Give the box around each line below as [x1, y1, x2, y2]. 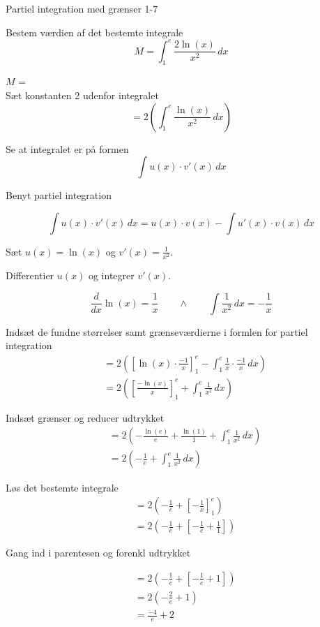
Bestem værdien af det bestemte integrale [6, 24, 183, 39]
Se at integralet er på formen [6, 141, 129, 156]
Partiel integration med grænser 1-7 [6, 1, 158, 15]
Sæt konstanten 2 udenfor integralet [6, 88, 159, 103]
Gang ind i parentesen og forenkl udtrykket [6, 545, 191, 560]
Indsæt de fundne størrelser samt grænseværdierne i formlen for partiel [6, 324, 308, 339]
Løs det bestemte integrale [6, 480, 119, 494]
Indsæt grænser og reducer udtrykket [6, 410, 165, 425]
